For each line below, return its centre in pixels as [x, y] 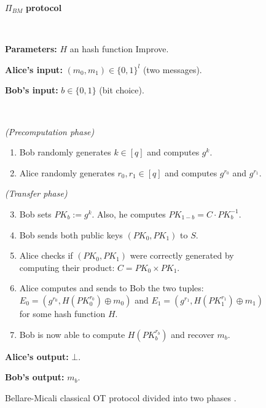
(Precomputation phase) [50, 131]
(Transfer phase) [36, 193]
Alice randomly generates [67, 172]
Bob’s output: [35, 377]
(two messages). [172, 69]
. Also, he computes [129, 214]
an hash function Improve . [119, 49]
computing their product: [67, 267]
